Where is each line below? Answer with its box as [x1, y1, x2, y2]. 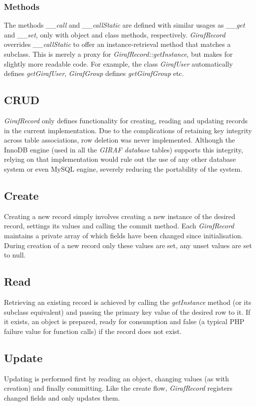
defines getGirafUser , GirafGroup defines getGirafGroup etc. [4, 68, 184, 78]
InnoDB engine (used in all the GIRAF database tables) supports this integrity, [4, 144, 243, 154]
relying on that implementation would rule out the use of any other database [4, 154, 236, 164]
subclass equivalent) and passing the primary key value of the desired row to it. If [4, 306, 251, 317]
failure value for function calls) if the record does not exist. [4, 326, 182, 336]
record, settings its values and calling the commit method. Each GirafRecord [4, 221, 234, 231]
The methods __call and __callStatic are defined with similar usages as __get [4, 20, 245, 30]
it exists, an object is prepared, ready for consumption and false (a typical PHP [4, 316, 245, 327]
